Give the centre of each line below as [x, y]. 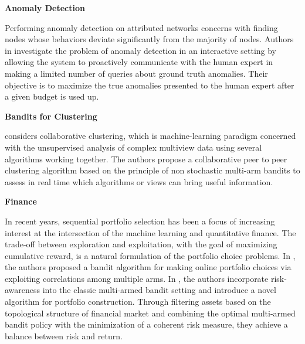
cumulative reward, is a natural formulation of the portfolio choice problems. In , [150, 255]
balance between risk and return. [64, 336]
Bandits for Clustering [51, 116]
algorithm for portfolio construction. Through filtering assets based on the [138, 302]
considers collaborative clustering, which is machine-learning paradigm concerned [150, 136]
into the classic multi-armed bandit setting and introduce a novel [159, 290]
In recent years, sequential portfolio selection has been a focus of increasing [140, 221]
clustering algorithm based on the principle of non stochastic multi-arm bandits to [152, 170]
